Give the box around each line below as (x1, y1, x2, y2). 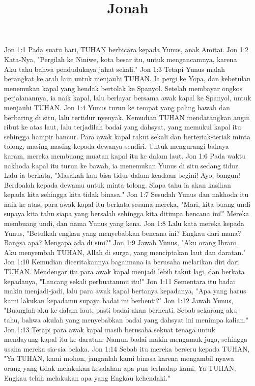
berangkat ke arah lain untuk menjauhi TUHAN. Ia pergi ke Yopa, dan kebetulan (4, 73, 251, 84)
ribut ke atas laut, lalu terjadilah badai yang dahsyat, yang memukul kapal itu (4, 122, 241, 132)
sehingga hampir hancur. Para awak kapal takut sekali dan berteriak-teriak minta (4, 131, 251, 141)
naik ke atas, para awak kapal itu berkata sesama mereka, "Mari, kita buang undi (4, 198, 251, 209)
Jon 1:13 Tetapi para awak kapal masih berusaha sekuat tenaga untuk (4, 324, 216, 334)
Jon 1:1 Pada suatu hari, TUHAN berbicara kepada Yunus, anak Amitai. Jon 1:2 (4, 44, 249, 55)
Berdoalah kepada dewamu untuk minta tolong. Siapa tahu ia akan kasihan (4, 179, 231, 190)
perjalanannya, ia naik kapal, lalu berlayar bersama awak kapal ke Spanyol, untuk (4, 93, 252, 103)
